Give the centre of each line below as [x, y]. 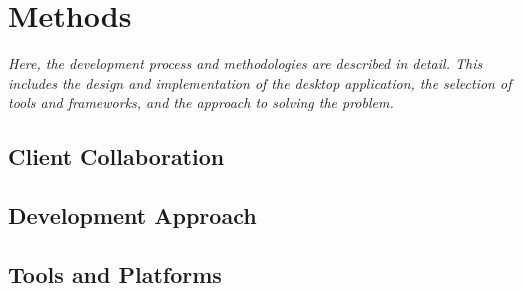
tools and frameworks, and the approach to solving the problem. [201, 102]
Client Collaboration [116, 156]
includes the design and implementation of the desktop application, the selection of [260, 82]
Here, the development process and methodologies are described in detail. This [245, 63]
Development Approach [132, 215]
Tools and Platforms [115, 273]
